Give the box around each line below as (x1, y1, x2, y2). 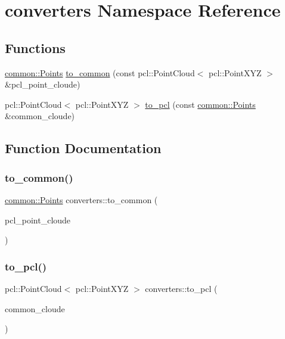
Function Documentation (5, 139, 162, 157)
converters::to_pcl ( (145, 282, 218, 294)
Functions (5, 38, 66, 57)
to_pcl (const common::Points (145, 98, 256, 110)
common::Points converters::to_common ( (5, 193, 158, 206)
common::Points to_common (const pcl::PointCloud (5, 66, 195, 79)
